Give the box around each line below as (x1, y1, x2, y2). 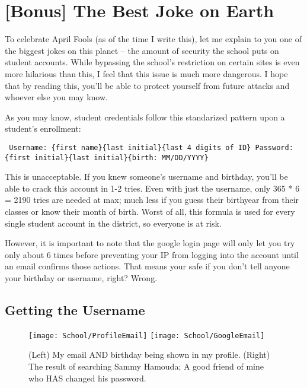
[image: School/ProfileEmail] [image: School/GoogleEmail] (28, 331, 265, 340)
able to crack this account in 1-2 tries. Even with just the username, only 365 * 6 (5, 182, 300, 194)
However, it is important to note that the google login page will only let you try (5, 237, 295, 249)
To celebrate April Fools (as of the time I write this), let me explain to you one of (5, 33, 302, 45)
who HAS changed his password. (28, 371, 146, 384)
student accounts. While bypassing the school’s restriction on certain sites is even (5, 56, 300, 68)
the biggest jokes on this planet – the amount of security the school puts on (5, 44, 279, 56)
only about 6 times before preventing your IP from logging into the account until (5, 248, 299, 260)
